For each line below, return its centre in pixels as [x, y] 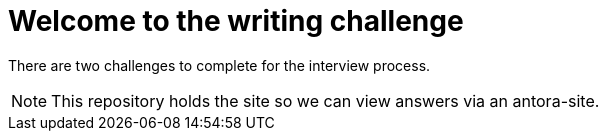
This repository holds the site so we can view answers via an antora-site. [325, 100]
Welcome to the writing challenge [236, 21]
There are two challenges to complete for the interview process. [219, 65]
